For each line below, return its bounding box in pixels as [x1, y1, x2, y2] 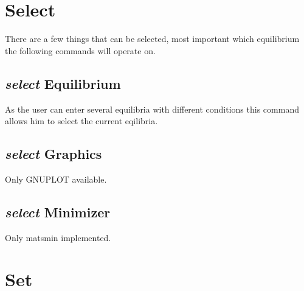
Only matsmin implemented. [5, 231, 111, 244]
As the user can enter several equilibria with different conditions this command [5, 102, 299, 115]
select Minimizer [5, 202, 111, 221]
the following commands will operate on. [5, 44, 156, 57]
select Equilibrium [5, 74, 121, 93]
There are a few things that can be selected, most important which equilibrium [5, 32, 300, 45]
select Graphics [5, 144, 102, 163]
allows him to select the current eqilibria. [5, 114, 158, 127]
